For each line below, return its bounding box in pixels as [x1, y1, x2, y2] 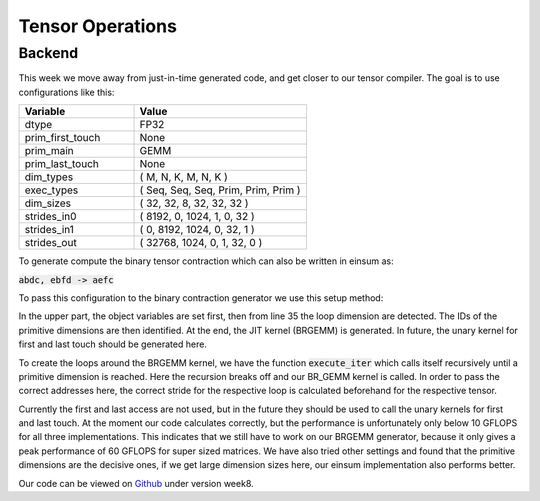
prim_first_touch [24, 131, 101, 145]
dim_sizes [24, 196, 72, 210]
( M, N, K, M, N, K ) [139, 170, 229, 184]
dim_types [24, 170, 74, 184]
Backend [18, 44, 79, 62]
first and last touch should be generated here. [18, 338, 207, 350]
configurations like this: [18, 86, 115, 98]
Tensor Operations [18, 15, 177, 37]
